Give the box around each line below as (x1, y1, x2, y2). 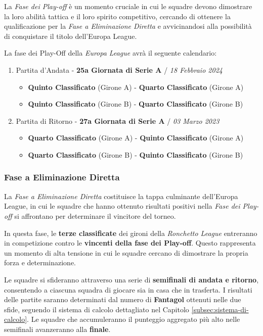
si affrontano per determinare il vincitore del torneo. (14, 210, 176, 221)
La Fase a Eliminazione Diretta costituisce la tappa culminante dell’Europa (4, 190, 238, 201)
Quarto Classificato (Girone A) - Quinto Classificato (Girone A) (28, 132, 244, 143)
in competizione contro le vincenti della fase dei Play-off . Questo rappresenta (4, 237, 256, 248)
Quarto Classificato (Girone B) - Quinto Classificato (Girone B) (28, 149, 243, 160)
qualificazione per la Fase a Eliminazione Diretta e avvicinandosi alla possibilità (4, 21, 252, 31)
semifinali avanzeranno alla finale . (4, 323, 111, 334)
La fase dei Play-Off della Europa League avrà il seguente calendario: (4, 47, 217, 58)
